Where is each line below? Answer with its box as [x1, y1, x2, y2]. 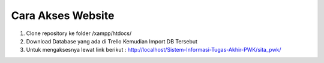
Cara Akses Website [11, 9, 115, 22]
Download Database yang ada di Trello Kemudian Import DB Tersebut [26, 37, 198, 45]
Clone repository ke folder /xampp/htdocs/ [26, 30, 132, 37]
